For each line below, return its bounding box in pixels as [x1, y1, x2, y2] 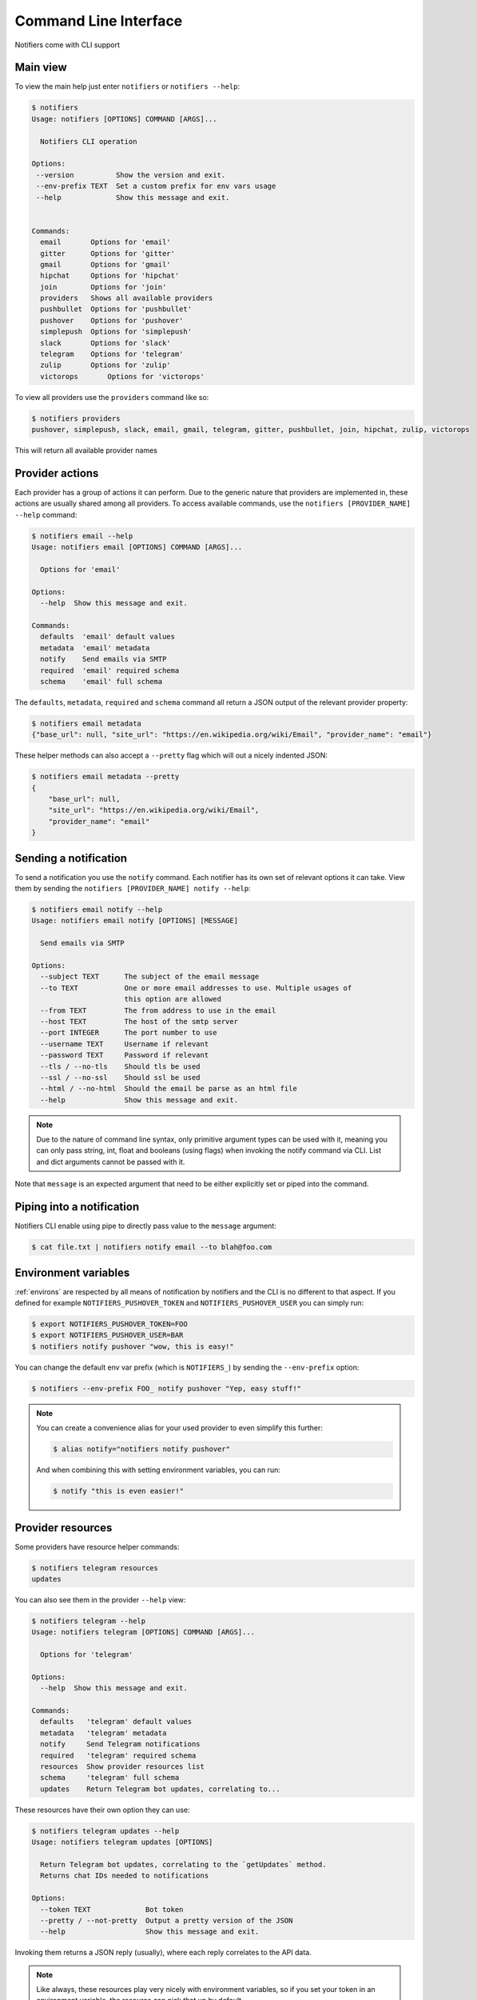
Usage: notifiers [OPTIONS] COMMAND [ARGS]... [31, 114, 217, 123]
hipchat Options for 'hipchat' [40, 271, 180, 280]
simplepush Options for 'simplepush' [40, 327, 192, 336]
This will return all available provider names [14, 446, 157, 455]
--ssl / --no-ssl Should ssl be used [40, 1073, 201, 1082]
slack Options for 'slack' [40, 338, 171, 347]
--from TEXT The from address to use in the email [40, 1006, 276, 1015]
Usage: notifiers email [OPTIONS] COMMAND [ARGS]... [31, 542, 243, 552]
